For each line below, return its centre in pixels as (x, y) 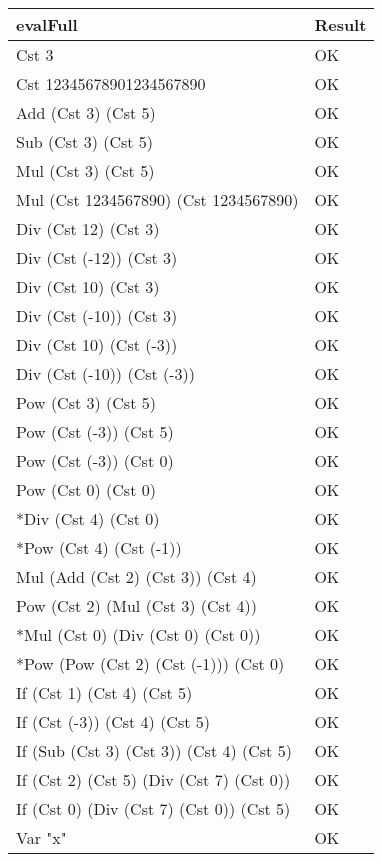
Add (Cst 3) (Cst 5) (86, 112)
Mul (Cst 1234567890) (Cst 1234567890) (157, 199)
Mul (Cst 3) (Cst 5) (85, 170)
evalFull (47, 24)
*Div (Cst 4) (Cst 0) (88, 518)
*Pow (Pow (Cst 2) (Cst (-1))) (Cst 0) (150, 663)
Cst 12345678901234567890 (111, 83)
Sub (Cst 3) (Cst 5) (85, 141)
